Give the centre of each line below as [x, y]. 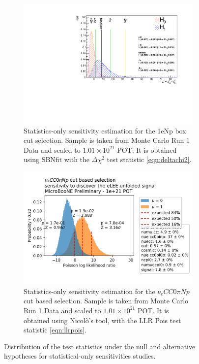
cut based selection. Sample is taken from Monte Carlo [106, 301]
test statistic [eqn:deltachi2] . [149, 159]
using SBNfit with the [57, 159]
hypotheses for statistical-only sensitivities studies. [80, 356]
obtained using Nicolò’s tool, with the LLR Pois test [102, 320]
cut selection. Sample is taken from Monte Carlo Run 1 [107, 140]
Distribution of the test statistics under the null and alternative [100, 346]
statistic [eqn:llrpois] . [55, 330]
